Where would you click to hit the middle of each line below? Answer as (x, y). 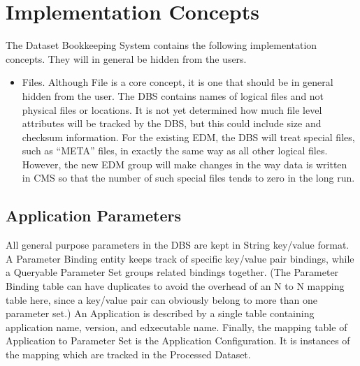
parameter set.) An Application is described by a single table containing (160, 313)
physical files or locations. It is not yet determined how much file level (172, 109)
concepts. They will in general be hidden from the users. (126, 58)
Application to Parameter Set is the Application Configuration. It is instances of (178, 341)
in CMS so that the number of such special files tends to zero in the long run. (188, 178)
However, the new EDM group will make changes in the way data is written (185, 164)
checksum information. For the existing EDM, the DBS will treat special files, (188, 137)
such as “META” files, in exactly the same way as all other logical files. (175, 151)
